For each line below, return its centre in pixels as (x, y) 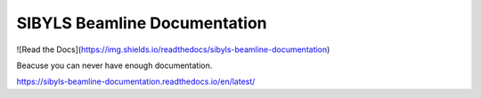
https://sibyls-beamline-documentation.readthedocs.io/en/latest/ (136, 82)
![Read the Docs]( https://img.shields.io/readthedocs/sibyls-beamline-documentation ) (173, 49)
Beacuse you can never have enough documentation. (114, 65)
